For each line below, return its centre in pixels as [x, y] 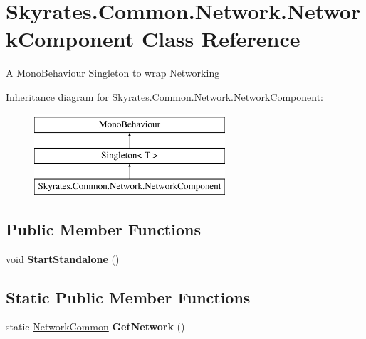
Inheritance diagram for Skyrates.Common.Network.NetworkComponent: [164, 96]
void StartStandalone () [63, 258]
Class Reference [221, 39]
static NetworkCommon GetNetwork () [95, 327]
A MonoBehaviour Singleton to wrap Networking [113, 73]
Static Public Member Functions [128, 297]
